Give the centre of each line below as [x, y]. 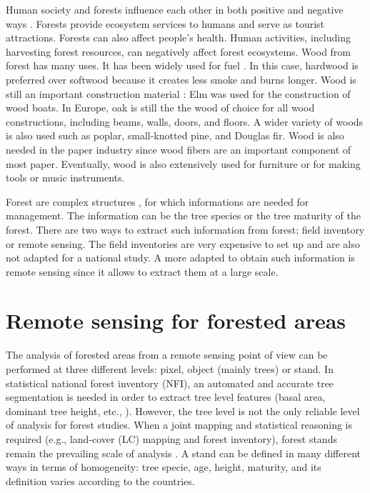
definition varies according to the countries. [100, 480]
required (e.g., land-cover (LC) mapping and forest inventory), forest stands [171, 438]
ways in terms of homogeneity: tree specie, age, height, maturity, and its [164, 467]
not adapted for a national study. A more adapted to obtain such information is [180, 258]
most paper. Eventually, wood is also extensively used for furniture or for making [183, 163]
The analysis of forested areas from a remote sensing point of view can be [167, 355]
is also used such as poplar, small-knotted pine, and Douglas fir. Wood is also [175, 135]
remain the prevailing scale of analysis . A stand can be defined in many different [184, 453]
